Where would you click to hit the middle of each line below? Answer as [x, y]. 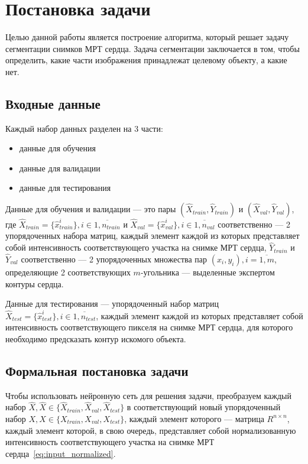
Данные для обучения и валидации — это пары [91, 209]
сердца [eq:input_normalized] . [61, 453]
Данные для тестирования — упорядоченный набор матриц [112, 304]
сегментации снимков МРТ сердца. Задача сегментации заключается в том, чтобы [153, 48]
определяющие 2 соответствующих [68, 272]
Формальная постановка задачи [97, 370]
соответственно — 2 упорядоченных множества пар [114, 259]
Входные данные [53, 103]
